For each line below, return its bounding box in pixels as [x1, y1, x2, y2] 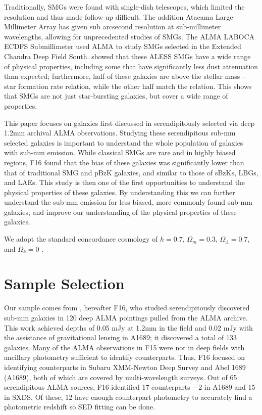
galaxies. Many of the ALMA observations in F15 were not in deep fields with [4, 342, 245, 352]
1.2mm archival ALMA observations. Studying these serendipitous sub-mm [4, 127, 236, 138]
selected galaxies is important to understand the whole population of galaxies [4, 137, 243, 148]
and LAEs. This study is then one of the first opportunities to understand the [4, 177, 245, 188]
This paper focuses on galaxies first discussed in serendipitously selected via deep [4, 117, 255, 128]
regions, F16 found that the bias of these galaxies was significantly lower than [4, 157, 244, 167]
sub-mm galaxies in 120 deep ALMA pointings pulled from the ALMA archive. [4, 312, 248, 322]
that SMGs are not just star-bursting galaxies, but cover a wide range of [4, 90, 228, 101]
